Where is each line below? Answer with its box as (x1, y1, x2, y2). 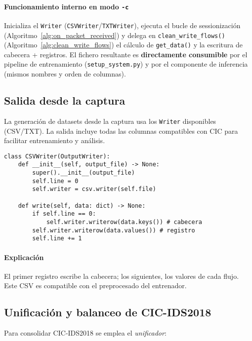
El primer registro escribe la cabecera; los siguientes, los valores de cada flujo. (4, 270, 239, 281)
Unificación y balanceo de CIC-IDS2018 (4, 304, 211, 320)
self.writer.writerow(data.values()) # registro (32, 227, 195, 234)
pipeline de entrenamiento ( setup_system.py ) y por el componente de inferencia (4, 59, 248, 69)
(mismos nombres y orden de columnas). (4, 69, 126, 79)
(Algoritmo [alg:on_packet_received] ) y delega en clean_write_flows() (4, 30, 225, 40)
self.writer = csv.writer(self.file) (32, 186, 156, 193)
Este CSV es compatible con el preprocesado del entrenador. (4, 280, 187, 291)
